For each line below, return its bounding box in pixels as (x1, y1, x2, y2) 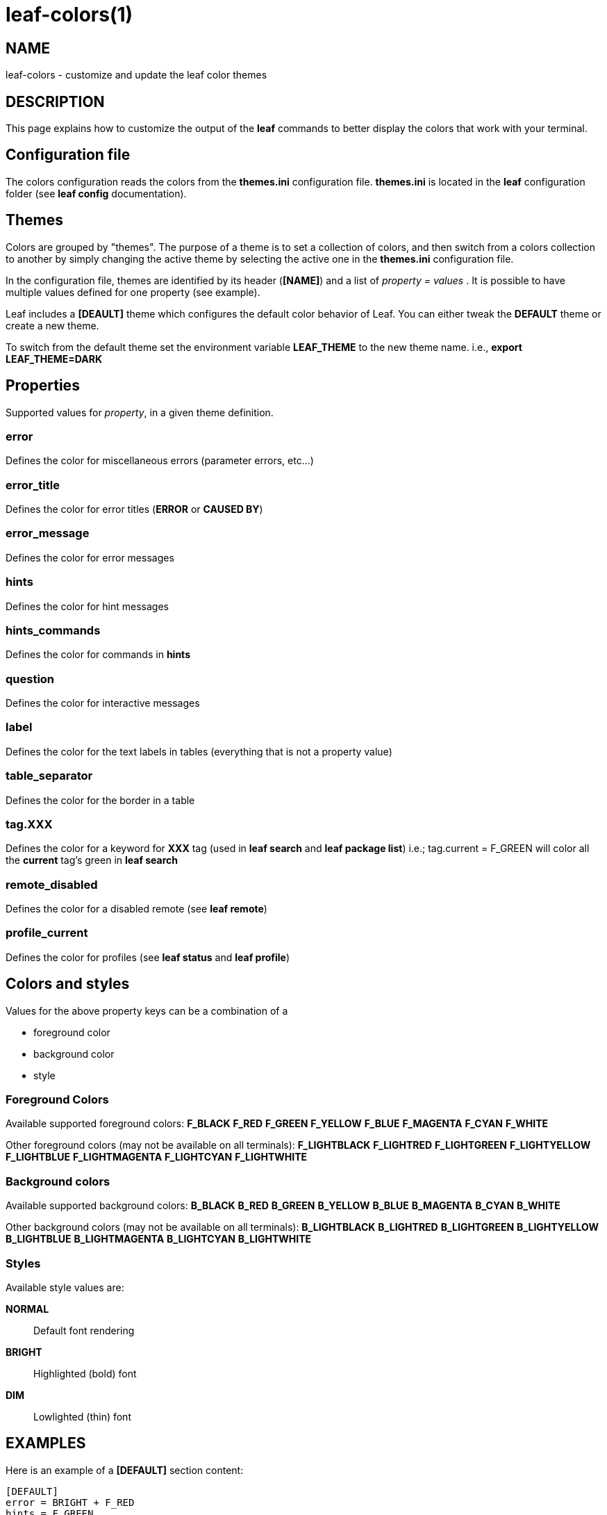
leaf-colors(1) (6, 3, 133, 26)
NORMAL (6, 1302, 49, 1315)
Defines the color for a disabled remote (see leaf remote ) (6, 903, 267, 915)
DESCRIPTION (6, 92, 105, 110)
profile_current (6, 926, 88, 940)
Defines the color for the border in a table (6, 794, 195, 806)
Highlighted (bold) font (33, 1367, 137, 1379)
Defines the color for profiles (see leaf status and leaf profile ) (6, 951, 290, 963)
